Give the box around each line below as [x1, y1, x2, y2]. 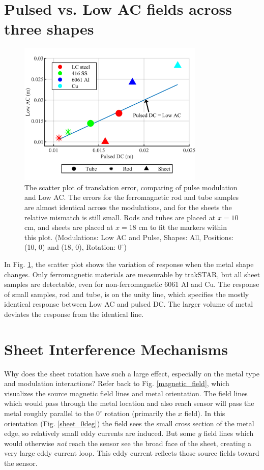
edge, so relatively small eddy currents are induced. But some [4, 428, 196, 438]
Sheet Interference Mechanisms [4, 338, 228, 359]
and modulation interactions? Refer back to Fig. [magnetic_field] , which [4, 378, 229, 389]
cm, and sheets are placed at [24, 222, 113, 232]
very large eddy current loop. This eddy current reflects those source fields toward [4, 448, 259, 458]
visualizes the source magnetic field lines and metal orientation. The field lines [4, 388, 248, 398]
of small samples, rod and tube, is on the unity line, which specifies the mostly [4, 288, 249, 299]
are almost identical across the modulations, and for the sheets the [24, 201, 232, 212]
